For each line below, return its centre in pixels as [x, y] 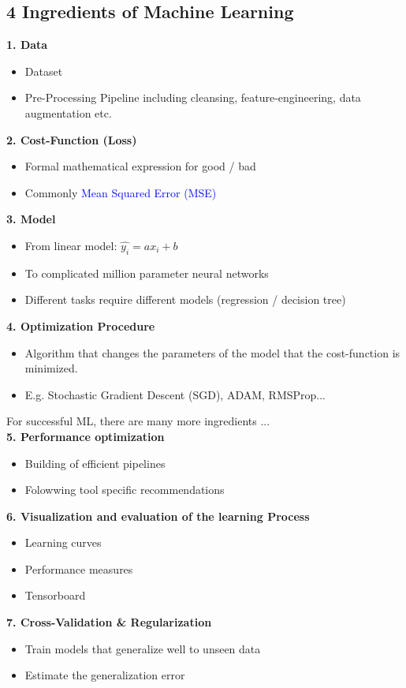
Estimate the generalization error [105, 675]
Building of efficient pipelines [95, 463]
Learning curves [63, 542]
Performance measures [79, 568]
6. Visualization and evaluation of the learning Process [158, 516]
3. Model [31, 219]
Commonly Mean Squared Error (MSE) [121, 192]
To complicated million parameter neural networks [147, 273]
